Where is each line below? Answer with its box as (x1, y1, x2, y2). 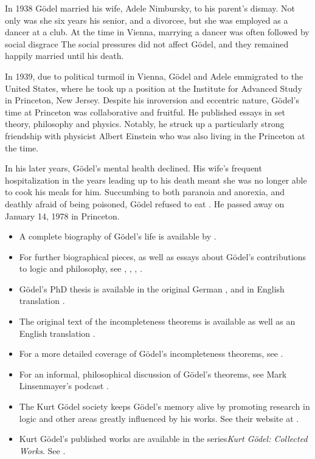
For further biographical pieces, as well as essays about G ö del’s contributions (19, 250, 306, 263)
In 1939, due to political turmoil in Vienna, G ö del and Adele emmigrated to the (5, 69, 303, 82)
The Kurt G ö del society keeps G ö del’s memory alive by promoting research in (19, 400, 310, 413)
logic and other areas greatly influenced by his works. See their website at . (19, 412, 299, 424)
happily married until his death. (5, 49, 124, 62)
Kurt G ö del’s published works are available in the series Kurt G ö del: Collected (19, 432, 308, 445)
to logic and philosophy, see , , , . (19, 262, 142, 275)
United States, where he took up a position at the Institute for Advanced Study (5, 81, 302, 94)
